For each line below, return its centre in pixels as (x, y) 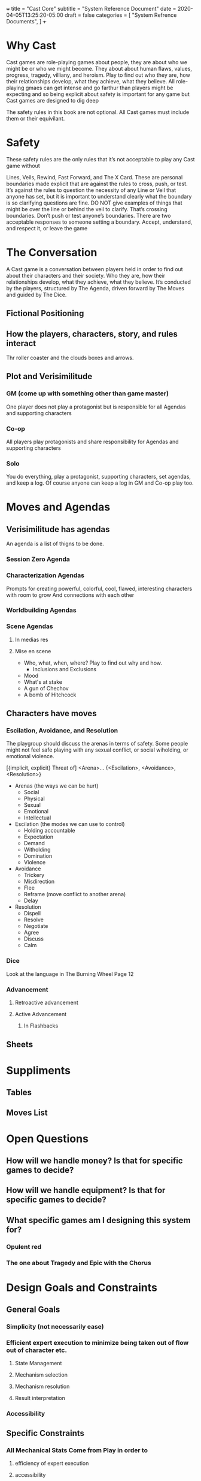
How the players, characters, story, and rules (92, 334)
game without (23, 166)
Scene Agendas (30, 626)
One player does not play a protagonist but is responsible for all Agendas (96, 407)
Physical (34, 799)
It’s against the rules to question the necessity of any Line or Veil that (91, 190)
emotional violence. (31, 756)
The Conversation (52, 253)
